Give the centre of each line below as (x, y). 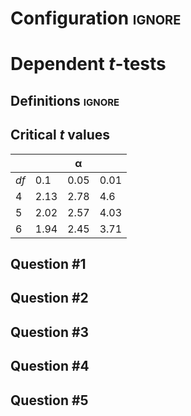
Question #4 (50, 366)
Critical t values (60, 135)
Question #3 (50, 332)
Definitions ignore (65, 100)
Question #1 (48, 263)
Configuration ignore (96, 18)
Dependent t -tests (88, 64)
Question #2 (49, 298)
